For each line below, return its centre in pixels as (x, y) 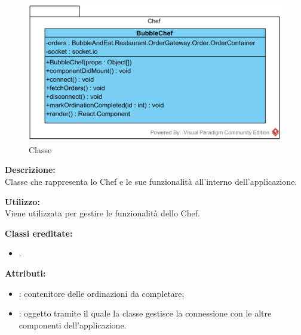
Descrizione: (30, 170)
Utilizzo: (22, 201)
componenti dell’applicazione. (73, 325)
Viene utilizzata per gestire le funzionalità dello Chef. (102, 213)
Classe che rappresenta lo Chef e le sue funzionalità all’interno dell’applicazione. (151, 181)
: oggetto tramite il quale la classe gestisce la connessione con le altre (145, 313)
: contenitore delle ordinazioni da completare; (102, 293)
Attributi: (25, 273)
